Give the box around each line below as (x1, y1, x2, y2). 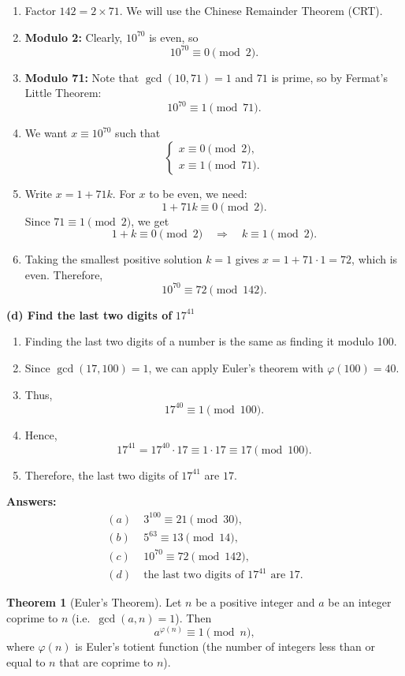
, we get (131, 212, 169, 229)
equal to (6, 653, 46, 670)
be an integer (328, 594, 392, 611)
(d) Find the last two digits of (6, 306, 173, 323)
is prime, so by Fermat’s (271, 69, 388, 85)
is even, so (149, 28, 199, 45)
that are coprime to (59, 653, 154, 670)
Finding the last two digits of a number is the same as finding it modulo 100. (24, 333, 397, 349)
